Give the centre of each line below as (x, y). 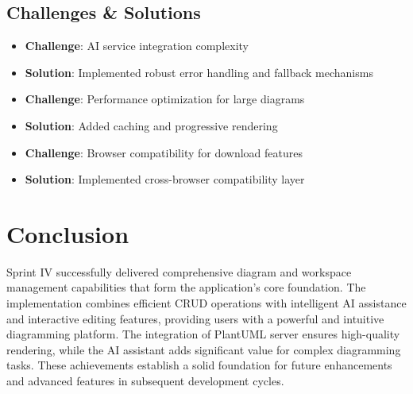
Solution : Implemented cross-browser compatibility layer (165, 179)
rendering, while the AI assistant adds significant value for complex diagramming (204, 349)
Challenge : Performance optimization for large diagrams (165, 99)
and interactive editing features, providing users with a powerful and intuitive (195, 318)
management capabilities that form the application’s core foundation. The (186, 287)
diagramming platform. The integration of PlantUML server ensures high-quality (203, 334)
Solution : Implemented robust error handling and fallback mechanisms (199, 72)
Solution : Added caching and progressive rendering (151, 125)
